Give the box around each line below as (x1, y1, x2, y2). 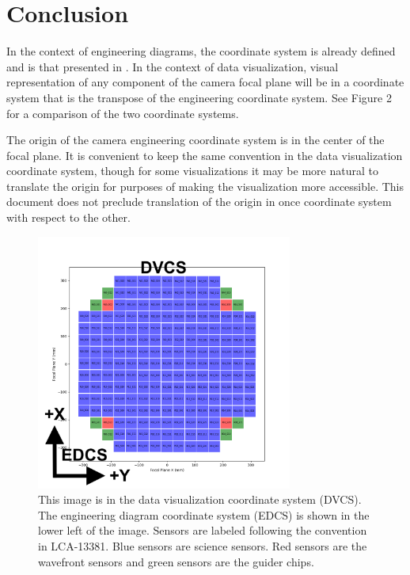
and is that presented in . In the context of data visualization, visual (6, 58, 339, 74)
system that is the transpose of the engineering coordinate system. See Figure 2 (6, 89, 392, 105)
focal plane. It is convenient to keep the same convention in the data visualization (6, 147, 403, 163)
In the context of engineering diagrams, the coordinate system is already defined (6, 43, 396, 59)
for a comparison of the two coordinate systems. (6, 105, 239, 121)
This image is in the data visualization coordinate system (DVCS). (38, 491, 362, 508)
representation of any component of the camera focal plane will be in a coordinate (6, 74, 404, 90)
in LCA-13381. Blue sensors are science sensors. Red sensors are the (38, 538, 367, 554)
